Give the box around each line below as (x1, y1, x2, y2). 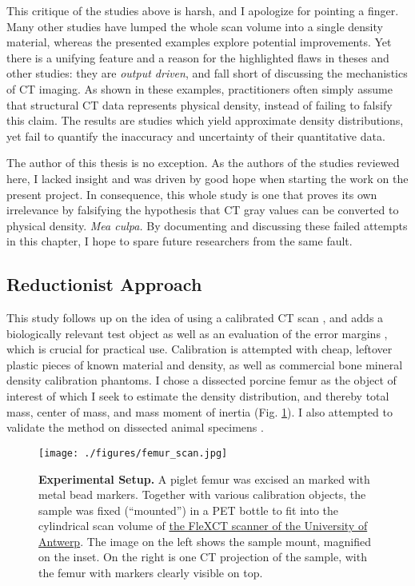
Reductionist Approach (6, 272, 202, 297)
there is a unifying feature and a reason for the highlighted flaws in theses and (6, 49, 389, 66)
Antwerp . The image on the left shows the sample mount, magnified (38, 532, 371, 549)
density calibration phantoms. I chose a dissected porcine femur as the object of (6, 372, 397, 389)
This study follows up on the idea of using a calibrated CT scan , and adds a (6, 309, 384, 326)
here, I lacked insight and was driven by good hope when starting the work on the (6, 169, 409, 186)
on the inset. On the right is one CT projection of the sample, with (38, 548, 367, 565)
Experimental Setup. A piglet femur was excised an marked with (38, 470, 370, 487)
